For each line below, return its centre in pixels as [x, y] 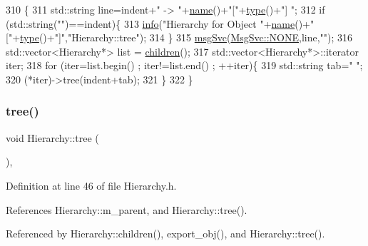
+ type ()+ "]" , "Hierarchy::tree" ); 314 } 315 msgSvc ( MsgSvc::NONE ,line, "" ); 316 [183, 37]
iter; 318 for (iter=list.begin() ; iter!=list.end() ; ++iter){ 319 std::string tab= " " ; [184, 65]
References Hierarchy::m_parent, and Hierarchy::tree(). [127, 209]
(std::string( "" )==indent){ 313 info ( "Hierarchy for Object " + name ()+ [158, 23]
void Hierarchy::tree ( [52, 137]
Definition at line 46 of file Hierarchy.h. [91, 185]
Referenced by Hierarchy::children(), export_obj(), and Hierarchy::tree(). [165, 234]
